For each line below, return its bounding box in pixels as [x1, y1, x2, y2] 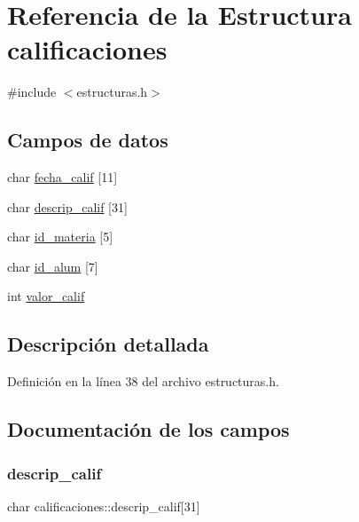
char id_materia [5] [7, 227, 113, 246]
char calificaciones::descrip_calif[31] [7, 496, 200, 515]
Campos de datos [7, 126, 168, 154]
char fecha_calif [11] [7, 168, 118, 186]
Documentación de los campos [7, 415, 290, 443]
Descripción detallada [7, 330, 209, 358]
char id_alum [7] [7, 257, 98, 275]
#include [7, 83, 57, 101]
